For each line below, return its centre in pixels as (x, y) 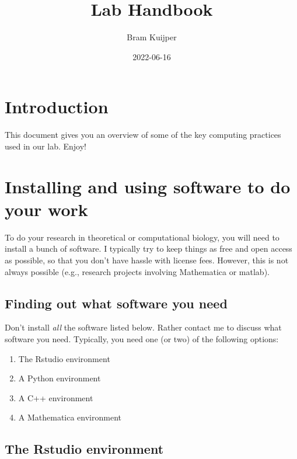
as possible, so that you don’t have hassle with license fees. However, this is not (147, 260)
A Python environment (60, 378)
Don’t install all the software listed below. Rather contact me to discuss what (143, 327)
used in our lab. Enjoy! (46, 146)
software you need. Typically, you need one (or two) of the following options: (142, 338)
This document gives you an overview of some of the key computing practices (143, 135)
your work (46, 209)
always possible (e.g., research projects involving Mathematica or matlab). (137, 271)
